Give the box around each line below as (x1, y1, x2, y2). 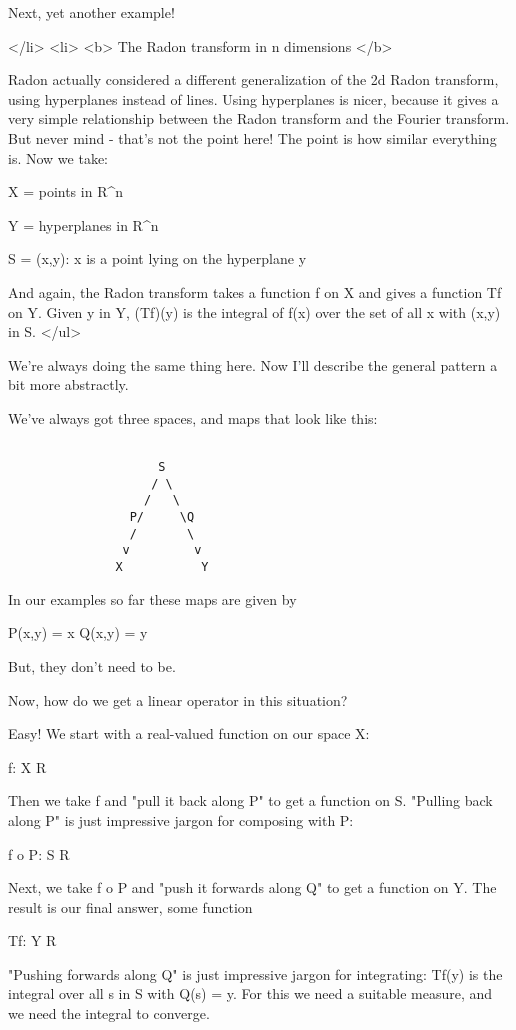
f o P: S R (8, 843, 70, 864)
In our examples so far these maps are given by (8, 588, 297, 609)
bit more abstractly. (8, 374, 129, 395)
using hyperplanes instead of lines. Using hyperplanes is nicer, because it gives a (8, 88, 499, 109)
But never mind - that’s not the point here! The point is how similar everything (8, 127, 497, 148)
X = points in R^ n (8, 181, 124, 202)
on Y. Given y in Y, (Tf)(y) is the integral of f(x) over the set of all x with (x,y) (8, 301, 501, 322)
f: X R (8, 756, 47, 777)
